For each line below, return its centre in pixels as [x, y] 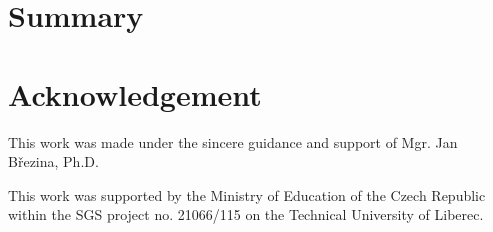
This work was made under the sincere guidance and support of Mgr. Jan [233, 141]
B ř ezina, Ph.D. [53, 161]
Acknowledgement [135, 93]
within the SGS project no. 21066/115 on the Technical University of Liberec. [246, 214]
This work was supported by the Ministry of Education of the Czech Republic [247, 194]
